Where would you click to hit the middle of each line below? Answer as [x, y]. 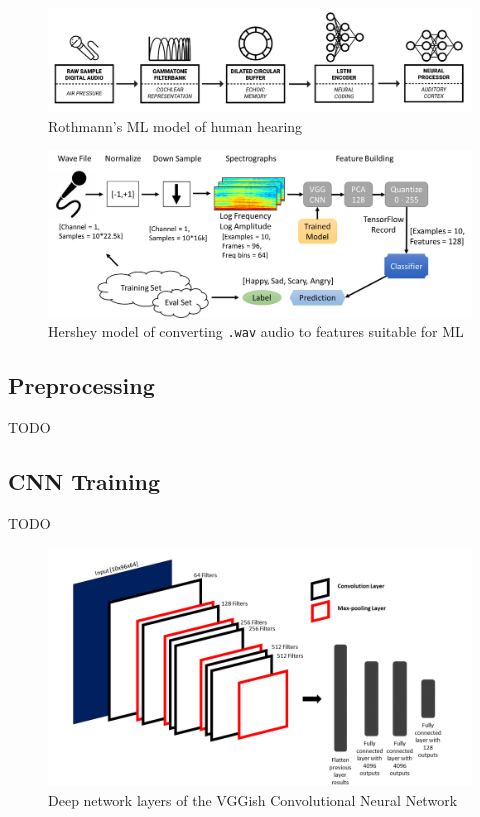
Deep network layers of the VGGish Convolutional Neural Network [253, 799]
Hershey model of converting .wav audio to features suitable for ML [256, 331]
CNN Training [84, 481]
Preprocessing [81, 385]
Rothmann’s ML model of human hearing [175, 125]
